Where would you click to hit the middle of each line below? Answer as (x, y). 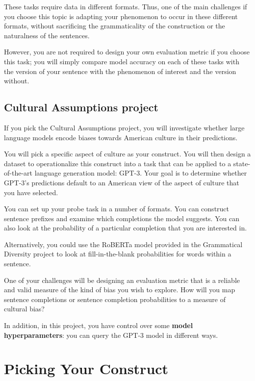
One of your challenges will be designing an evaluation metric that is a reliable (122, 280)
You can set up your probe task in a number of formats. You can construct (117, 209)
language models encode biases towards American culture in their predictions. (121, 137)
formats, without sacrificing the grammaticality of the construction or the (115, 26)
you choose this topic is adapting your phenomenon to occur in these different (121, 16)
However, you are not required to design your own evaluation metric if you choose (127, 52)
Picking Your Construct (86, 368)
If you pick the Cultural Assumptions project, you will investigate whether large (124, 127)
